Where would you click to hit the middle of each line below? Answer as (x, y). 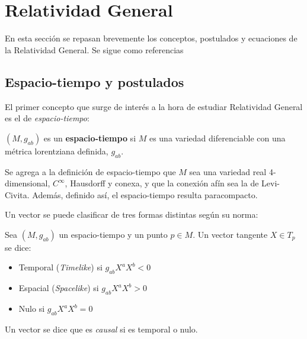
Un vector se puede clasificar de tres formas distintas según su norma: (132, 214)
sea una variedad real (228, 171)
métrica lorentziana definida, (57, 151)
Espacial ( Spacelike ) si (59, 288)
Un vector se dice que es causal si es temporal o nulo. (101, 329)
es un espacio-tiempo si (90, 138)
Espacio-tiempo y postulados (95, 81)
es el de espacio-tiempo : (47, 118)
